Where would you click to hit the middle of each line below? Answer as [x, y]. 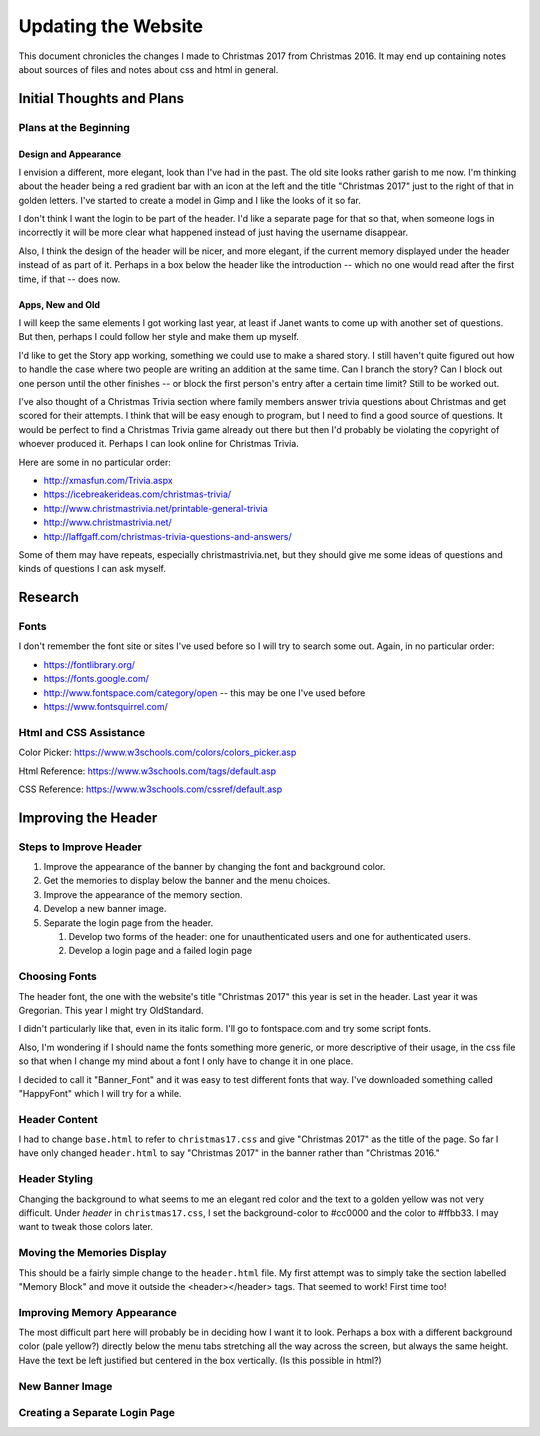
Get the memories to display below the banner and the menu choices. [187, 881]
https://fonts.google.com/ [96, 679]
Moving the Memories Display [92, 1253]
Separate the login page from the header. [128, 922]
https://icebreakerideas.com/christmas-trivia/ [137, 494]
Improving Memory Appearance [97, 1312]
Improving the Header [88, 817]
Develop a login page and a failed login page [160, 951]
